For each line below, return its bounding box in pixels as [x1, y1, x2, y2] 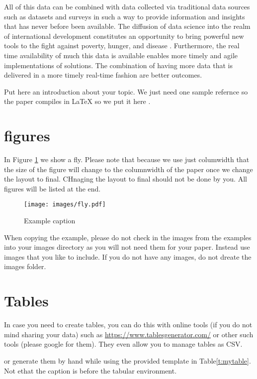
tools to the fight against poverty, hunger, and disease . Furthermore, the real [4, 40, 240, 51]
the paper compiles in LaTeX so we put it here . [4, 96, 151, 106]
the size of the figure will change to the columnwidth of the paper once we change [4, 164, 253, 174]
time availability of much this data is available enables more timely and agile [4, 50, 238, 60]
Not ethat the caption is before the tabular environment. [4, 365, 177, 376]
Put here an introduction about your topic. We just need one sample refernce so [4, 86, 248, 96]
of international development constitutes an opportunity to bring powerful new [4, 30, 244, 41]
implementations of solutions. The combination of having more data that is [4, 60, 233, 70]
